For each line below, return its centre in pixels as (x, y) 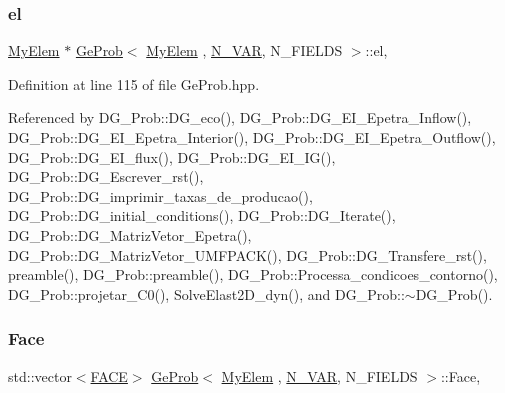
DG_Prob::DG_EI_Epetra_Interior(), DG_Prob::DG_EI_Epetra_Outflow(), (252, 137)
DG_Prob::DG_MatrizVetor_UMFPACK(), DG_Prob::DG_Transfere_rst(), (247, 254)
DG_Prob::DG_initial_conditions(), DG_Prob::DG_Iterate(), (202, 215)
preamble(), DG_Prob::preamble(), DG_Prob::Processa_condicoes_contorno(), (253, 274)
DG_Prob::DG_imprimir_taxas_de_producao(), (160, 195)
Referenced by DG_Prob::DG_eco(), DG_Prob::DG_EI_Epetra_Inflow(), (240, 117)
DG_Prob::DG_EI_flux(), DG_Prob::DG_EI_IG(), (172, 156)
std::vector (40, 375)
